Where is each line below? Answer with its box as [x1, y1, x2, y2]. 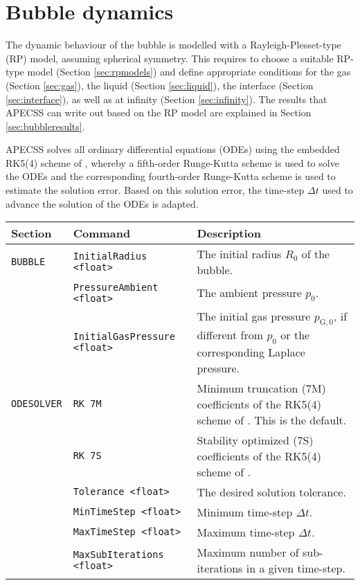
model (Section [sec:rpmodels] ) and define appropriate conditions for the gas [27, 64, 351, 79]
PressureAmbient [73, 282, 159, 294]
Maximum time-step [197, 523, 295, 540]
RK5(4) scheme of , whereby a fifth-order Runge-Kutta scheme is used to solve [6, 155, 339, 170]
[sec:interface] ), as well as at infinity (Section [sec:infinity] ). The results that [6, 91, 327, 106]
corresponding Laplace [197, 343, 305, 360]
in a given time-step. [246, 559, 345, 576]
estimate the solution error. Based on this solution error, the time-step [6, 183, 305, 197]
